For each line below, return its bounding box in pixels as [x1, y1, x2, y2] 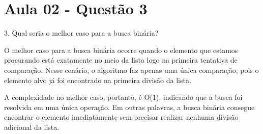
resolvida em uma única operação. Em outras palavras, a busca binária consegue [4, 101, 255, 112]
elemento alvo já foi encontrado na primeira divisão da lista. [4, 74, 191, 85]
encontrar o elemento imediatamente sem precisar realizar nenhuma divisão [4, 112, 239, 122]
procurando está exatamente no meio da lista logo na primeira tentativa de [4, 55, 238, 65]
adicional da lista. [4, 121, 60, 132]
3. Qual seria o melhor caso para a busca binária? [4, 28, 159, 38]
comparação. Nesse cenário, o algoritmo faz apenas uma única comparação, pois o [4, 64, 259, 75]
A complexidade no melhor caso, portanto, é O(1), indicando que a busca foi [4, 92, 243, 102]
